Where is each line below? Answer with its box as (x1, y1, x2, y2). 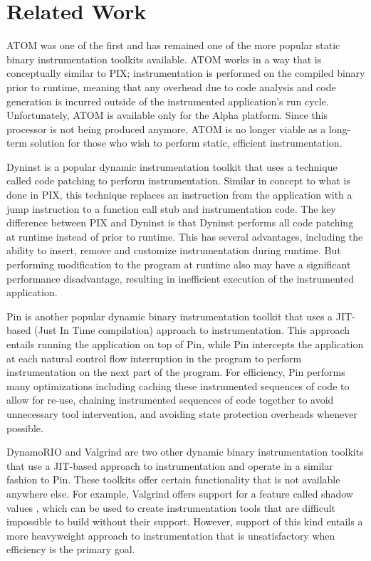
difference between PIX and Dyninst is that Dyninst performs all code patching (6, 215, 354, 230)
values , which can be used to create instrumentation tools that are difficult (6, 500, 336, 515)
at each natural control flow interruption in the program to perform (6, 350, 302, 365)
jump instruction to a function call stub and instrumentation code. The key (6, 201, 336, 216)
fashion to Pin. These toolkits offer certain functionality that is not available (6, 472, 340, 487)
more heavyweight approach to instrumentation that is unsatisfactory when (6, 528, 335, 542)
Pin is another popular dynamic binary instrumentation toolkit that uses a (6, 308, 333, 323)
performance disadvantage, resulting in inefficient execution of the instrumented (6, 271, 355, 285)
